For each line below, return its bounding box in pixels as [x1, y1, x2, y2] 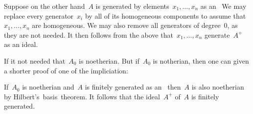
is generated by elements [95, 1, 169, 11]
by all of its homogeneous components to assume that [85, 10, 246, 21]
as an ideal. [4, 39, 38, 49]
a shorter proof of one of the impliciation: [4, 65, 128, 75]
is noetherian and [22, 82, 74, 92]
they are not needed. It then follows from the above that [4, 29, 173, 40]
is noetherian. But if [79, 55, 139, 66]
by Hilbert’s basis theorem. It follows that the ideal [4, 91, 160, 101]
